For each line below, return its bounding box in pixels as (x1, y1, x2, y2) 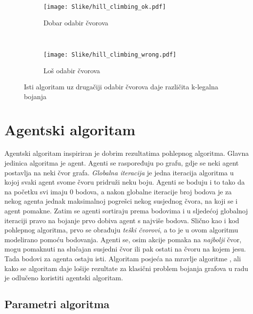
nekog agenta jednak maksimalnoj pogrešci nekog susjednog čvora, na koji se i (4, 196, 238, 206)
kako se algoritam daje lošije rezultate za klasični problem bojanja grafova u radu (4, 263, 248, 273)
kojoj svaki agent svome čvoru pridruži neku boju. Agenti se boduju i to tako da (4, 177, 245, 187)
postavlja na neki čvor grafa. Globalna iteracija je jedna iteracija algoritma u (4, 167, 234, 177)
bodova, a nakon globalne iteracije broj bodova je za (75, 186, 232, 196)
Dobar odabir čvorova (43, 17, 108, 27)
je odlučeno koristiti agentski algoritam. (4, 272, 123, 283)
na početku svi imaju (4, 186, 68, 196)
